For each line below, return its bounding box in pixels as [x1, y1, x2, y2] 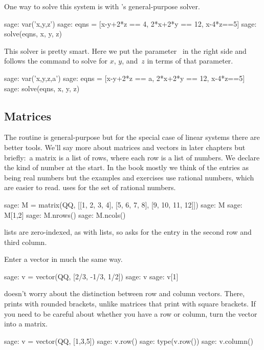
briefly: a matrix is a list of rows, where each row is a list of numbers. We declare [4, 152, 260, 162]
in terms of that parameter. [147, 55, 233, 66]
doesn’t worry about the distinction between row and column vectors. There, [4, 288, 245, 299]
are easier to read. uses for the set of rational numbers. [4, 182, 176, 193]
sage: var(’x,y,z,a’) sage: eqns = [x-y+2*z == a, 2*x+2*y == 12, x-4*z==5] [4, 72, 245, 83]
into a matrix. [4, 318, 48, 329]
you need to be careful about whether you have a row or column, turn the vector [4, 308, 257, 319]
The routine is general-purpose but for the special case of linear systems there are [4, 132, 260, 142]
